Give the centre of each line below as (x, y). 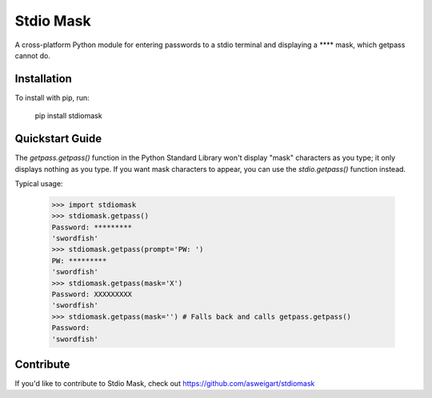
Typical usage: (39, 183)
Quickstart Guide (58, 139)
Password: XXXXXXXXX (92, 295)
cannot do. (33, 55)
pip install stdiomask (69, 116)
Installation (43, 79)
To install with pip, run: (52, 98)
